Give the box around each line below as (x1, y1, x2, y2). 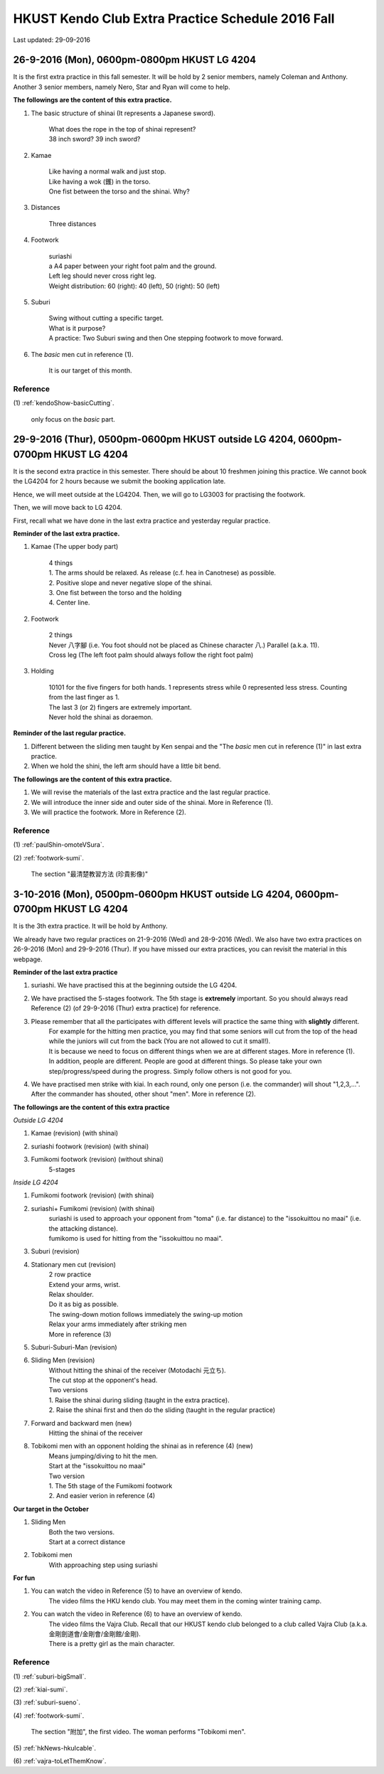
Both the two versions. (48, 1527, 115, 1536)
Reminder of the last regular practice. (13, 729, 127, 737)
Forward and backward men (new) (31, 1418, 132, 1427)
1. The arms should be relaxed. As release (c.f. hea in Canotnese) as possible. (48, 569, 277, 577)
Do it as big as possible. (48, 1300, 119, 1308)
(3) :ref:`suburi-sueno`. (13, 1698, 81, 1706)
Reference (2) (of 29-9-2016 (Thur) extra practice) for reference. (31, 1004, 220, 1012)
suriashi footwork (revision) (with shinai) (31, 1142, 149, 1150)
